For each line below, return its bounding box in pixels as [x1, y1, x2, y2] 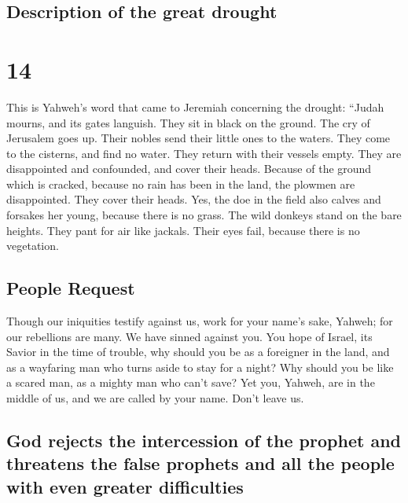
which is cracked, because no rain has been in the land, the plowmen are [6, 175, 355, 192]
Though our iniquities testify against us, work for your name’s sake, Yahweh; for [6, 313, 393, 329]
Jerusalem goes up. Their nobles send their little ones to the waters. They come [6, 130, 391, 146]
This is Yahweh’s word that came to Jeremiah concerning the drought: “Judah [6, 98, 384, 115]
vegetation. [6, 237, 59, 254]
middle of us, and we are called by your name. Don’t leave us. [6, 390, 304, 406]
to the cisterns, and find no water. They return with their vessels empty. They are [6, 145, 402, 161]
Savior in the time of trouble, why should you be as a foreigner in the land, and [6, 343, 390, 360]
